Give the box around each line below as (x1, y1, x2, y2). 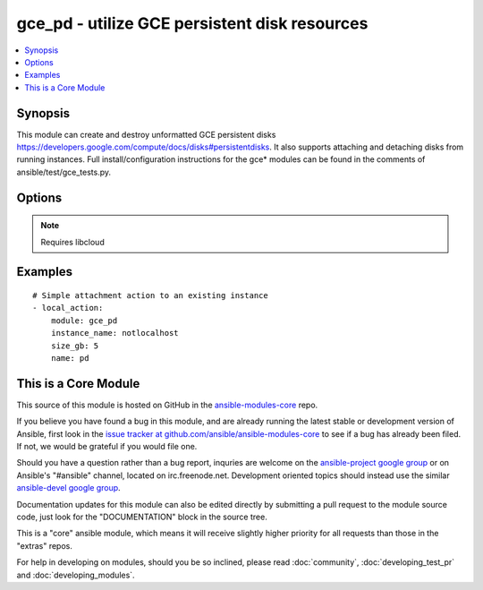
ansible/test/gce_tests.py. (16, 167, 112, 177)
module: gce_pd (50, 315, 118, 326)
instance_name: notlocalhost (50, 328, 179, 338)
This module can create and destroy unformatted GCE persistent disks (16, 129, 276, 140)
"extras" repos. (16, 540, 73, 551)
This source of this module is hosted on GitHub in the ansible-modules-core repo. (16, 399, 318, 410)
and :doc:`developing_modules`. (16, 569, 135, 580)
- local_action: (32, 303, 104, 313)
